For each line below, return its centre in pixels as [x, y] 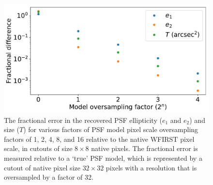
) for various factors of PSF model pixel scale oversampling [111, 129]
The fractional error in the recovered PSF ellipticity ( [83, 120]
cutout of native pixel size [42, 167]
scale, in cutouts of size [38, 148]
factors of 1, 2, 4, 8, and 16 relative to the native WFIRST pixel [99, 139]
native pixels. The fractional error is [145, 148]
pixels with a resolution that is [151, 167]
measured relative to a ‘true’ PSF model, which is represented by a [103, 158]
